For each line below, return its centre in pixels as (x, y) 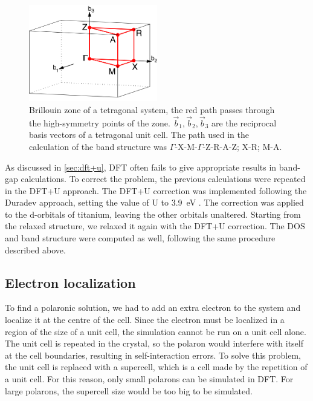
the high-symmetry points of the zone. (100, 122)
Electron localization (70, 282)
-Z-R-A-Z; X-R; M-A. (242, 146)
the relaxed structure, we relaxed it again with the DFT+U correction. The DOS (155, 226)
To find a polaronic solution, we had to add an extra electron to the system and (153, 308)
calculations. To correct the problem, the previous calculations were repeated (163, 179)
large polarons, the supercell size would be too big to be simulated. (129, 390)
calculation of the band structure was (98, 146)
